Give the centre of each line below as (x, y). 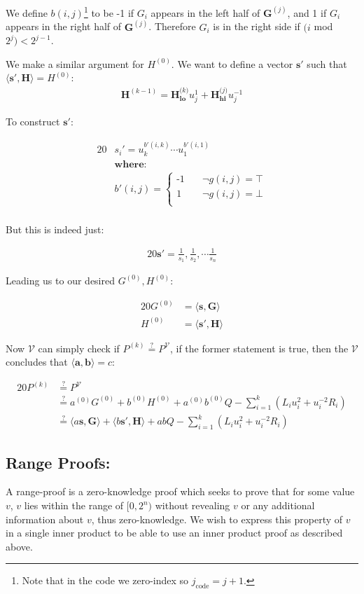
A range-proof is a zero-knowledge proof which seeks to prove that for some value (180, 491)
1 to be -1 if (109, 12)
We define (27, 12)
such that (327, 63)
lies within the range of (74, 505)
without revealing (192, 505)
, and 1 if (307, 12)
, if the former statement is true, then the (259, 348)
